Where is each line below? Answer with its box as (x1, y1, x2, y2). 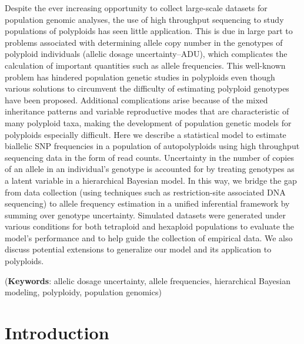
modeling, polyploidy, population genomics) (5, 286, 162, 298)
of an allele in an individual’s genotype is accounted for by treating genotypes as (5, 163, 295, 175)
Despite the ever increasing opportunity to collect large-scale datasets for (5, 2, 268, 14)
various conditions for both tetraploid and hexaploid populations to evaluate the (5, 220, 294, 232)
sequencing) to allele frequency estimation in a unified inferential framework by (5, 197, 290, 210)
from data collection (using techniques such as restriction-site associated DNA (5, 186, 286, 198)
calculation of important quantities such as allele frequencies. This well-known (5, 59, 286, 71)
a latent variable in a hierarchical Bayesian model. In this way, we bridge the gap (5, 174, 297, 186)
